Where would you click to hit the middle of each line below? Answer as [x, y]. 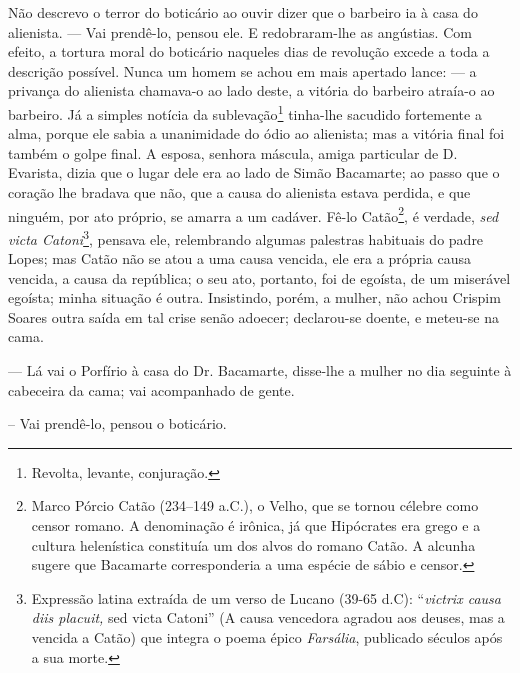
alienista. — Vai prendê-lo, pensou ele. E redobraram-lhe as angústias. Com [240, 31]
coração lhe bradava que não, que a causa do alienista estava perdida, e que [239, 192]
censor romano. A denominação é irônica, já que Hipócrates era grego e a [256, 525]
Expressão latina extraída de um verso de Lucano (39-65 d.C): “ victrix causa [266, 597]
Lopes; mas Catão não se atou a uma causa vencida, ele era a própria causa [240, 258]
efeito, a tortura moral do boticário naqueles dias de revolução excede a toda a [249, 51]
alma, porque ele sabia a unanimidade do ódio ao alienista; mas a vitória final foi [256, 133]
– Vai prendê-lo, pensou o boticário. [117, 423]
